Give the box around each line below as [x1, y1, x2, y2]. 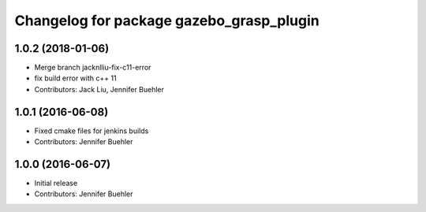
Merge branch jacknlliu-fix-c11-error [34, 63, 151, 73]
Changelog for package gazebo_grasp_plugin [14, 12, 319, 29]
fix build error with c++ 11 [34, 73, 118, 83]
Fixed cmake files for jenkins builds [34, 126, 149, 136]
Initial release [34, 178, 78, 188]
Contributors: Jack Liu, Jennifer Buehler [34, 84, 165, 94]
